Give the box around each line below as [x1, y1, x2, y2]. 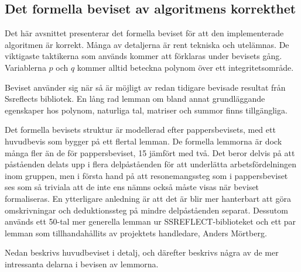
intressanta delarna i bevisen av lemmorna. [5, 257, 159, 270]
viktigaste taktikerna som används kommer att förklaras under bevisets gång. [5, 50, 282, 62]
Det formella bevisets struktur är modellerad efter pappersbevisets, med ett [5, 123, 276, 136]
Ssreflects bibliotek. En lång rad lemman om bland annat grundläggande [5, 92, 265, 105]
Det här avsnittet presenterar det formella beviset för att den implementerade [5, 27, 284, 39]
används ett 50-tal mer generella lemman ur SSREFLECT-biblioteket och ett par [5, 215, 296, 228]
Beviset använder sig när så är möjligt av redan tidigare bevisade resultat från [5, 81, 286, 93]
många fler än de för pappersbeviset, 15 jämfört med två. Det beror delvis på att [5, 146, 295, 159]
